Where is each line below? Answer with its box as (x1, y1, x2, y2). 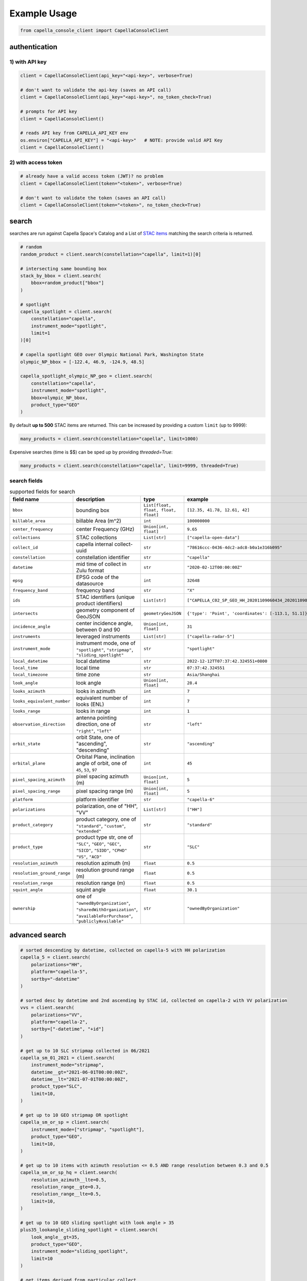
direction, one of (76, 720, 116, 728)
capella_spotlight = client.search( (20, 308, 113, 315)
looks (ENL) (76, 701, 104, 708)
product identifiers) (76, 600, 123, 607)
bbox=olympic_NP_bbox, (31, 395, 88, 401)
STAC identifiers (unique (76, 593, 135, 601)
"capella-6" (187, 797, 215, 802)
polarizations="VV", (31, 1012, 83, 1018)
